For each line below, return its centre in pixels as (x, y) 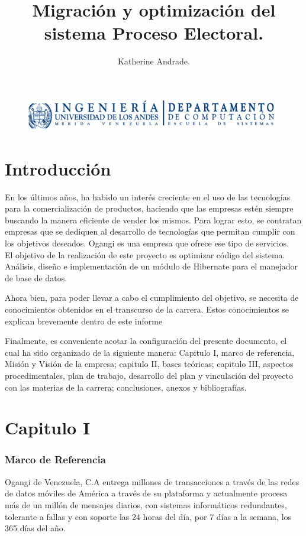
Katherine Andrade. (154, 61)
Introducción (58, 168)
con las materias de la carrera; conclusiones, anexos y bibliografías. (126, 387)
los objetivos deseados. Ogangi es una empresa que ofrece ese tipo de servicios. (147, 243)
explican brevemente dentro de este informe (84, 321)
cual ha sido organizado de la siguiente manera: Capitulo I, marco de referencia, (150, 352)
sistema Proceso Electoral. (154, 33)
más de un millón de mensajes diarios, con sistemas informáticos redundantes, (146, 504)
